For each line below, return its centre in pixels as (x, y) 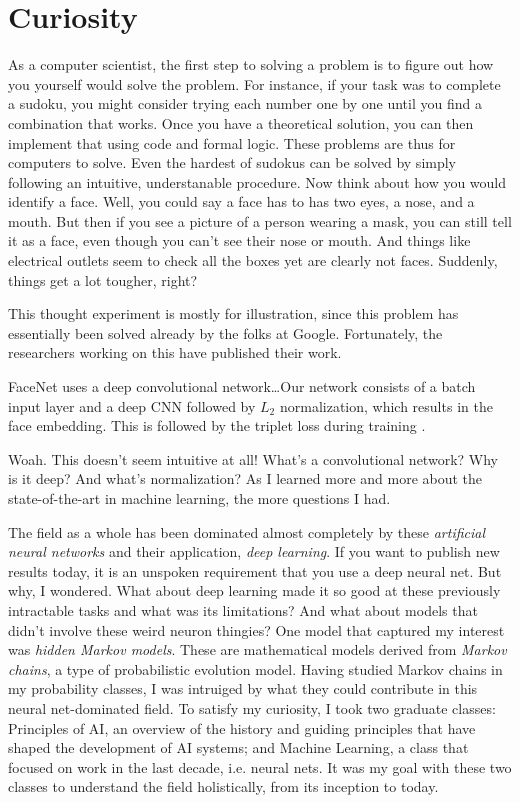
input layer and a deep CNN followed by (132, 405)
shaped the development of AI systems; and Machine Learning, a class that (238, 747)
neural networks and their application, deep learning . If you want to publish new (254, 551)
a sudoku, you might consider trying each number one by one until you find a (245, 103)
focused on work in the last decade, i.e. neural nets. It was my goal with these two (260, 766)
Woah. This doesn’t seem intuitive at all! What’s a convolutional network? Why (253, 458)
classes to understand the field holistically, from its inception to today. (223, 786)
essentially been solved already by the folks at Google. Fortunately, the (225, 332)
